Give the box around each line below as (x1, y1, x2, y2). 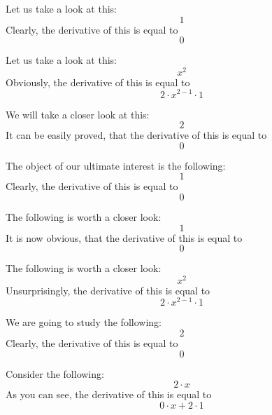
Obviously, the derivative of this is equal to (6, 74, 190, 89)
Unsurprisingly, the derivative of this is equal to (6, 283, 210, 297)
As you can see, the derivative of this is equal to (6, 387, 212, 402)
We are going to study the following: (6, 315, 162, 329)
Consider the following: (6, 366, 104, 381)
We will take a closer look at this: (6, 107, 150, 121)
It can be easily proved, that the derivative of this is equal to (6, 128, 267, 142)
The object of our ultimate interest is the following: (6, 158, 226, 172)
